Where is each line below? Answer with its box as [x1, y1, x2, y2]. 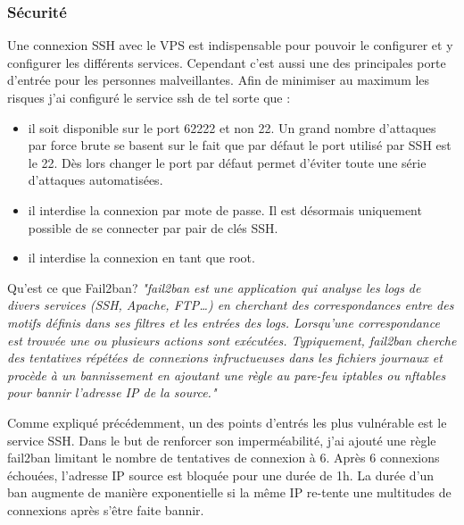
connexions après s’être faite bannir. [7, 500, 204, 519]
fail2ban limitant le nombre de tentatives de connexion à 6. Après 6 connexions [7, 448, 440, 467]
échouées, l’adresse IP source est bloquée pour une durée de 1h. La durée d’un [7, 465, 435, 484]
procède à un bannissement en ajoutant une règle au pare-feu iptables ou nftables [7, 365, 446, 384]
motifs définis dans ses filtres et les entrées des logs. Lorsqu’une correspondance [7, 312, 440, 331]
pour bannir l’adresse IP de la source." [7, 383, 217, 402]
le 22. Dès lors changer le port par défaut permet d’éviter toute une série [28, 153, 427, 171]
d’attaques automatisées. [28, 171, 163, 189]
